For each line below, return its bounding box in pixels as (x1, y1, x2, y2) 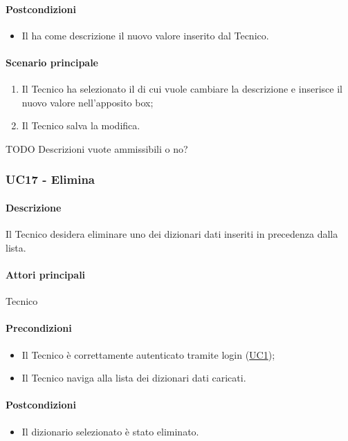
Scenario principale (6, 55, 98, 69)
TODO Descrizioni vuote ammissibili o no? (6, 141, 188, 156)
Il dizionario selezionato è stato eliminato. (21, 424, 199, 438)
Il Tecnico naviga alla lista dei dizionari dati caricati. (21, 370, 246, 385)
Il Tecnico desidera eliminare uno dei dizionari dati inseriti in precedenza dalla (6, 227, 338, 241)
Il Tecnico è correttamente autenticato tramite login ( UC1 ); (21, 347, 275, 362)
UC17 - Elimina (6, 171, 95, 188)
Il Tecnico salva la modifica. (21, 118, 140, 133)
